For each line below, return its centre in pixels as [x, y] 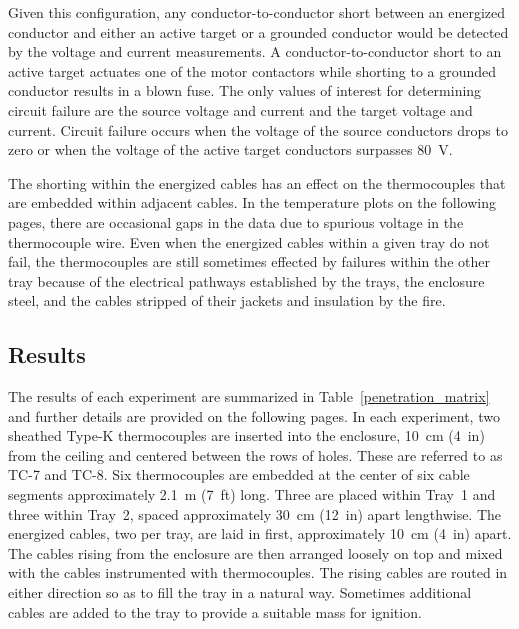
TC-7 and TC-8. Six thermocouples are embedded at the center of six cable [239, 474]
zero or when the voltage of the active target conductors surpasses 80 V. [230, 149]
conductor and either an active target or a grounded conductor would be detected [258, 31]
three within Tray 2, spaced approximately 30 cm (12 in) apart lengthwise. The [255, 513]
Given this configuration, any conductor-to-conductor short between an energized [257, 12]
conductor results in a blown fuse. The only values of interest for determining [245, 90]
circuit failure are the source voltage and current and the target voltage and [240, 109]
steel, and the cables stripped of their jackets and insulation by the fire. [227, 300]
